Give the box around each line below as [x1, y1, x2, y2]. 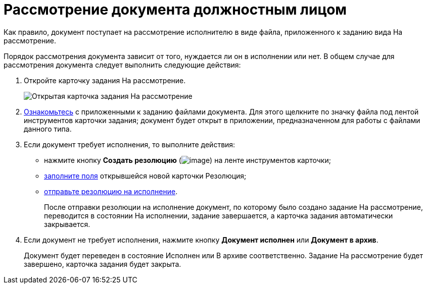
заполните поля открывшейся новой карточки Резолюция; [44, 171, 247, 180]
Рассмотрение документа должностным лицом [4, 1, 347, 18]
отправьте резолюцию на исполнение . [44, 187, 178, 196]
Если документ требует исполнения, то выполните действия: [24, 140, 235, 149]
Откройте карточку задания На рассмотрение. [24, 76, 186, 85]
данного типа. [24, 124, 72, 133]
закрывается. [44, 219, 90, 228]
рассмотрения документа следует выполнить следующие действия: [4, 60, 241, 69]
